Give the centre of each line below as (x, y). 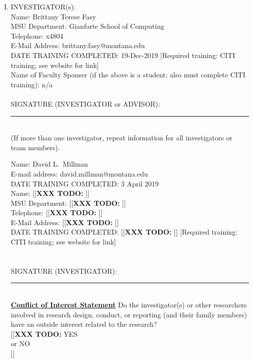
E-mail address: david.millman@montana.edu (79, 173)
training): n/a (32, 84)
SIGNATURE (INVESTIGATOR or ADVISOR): (85, 103)
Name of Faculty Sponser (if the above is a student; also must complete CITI (128, 75)
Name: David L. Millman (49, 164)
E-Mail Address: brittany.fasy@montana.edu (78, 45)
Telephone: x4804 (37, 35)
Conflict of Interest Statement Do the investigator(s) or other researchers (129, 305)
